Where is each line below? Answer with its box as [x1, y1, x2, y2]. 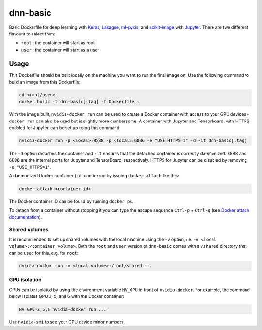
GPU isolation [9, 277, 42, 283]
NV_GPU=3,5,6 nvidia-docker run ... [19, 307, 107, 312]
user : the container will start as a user [21, 47, 99, 52]
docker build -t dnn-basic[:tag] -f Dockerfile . [19, 99, 140, 104]
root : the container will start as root [21, 40, 95, 46]
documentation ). [9, 214, 42, 220]
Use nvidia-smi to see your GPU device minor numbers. [9, 319, 125, 325]
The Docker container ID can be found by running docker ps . [9, 198, 134, 204]
